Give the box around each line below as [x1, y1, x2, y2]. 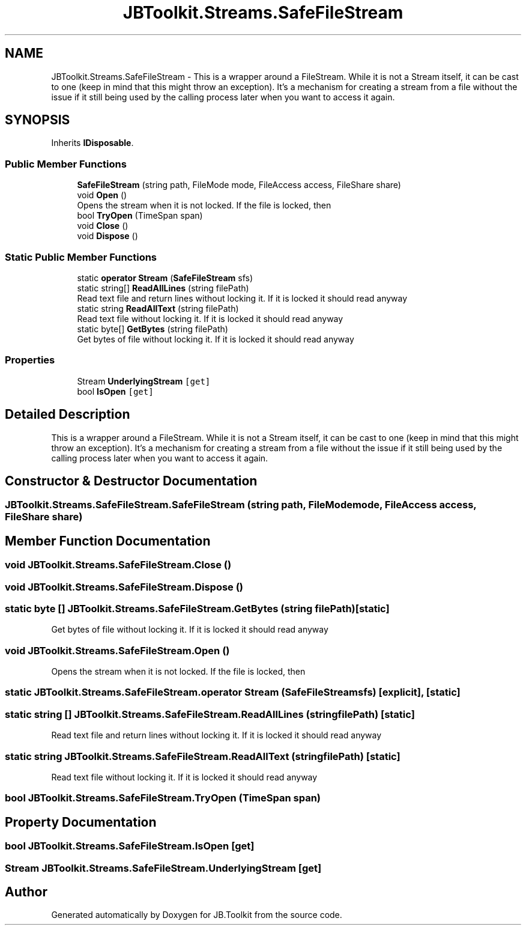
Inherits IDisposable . [51, 138, 134, 148]
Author [5, 884, 47, 899]
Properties [5, 354, 55, 366]
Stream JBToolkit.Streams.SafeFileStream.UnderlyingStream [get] [5, 862, 322, 874]
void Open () [77, 190, 127, 201]
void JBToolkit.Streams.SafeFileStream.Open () [5, 644, 230, 657]
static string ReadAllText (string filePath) [77, 303, 239, 314]
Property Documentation [5, 814, 157, 830]
